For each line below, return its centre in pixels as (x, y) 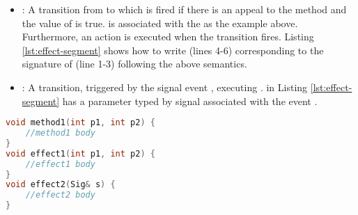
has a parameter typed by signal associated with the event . (190, 101)
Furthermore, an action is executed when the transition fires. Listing (168, 37)
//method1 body (60, 133)
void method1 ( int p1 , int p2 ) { (80, 123)
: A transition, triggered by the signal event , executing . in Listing (165, 87)
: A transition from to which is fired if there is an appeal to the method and (184, 9)
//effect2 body (60, 195)
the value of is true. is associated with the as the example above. (160, 23)
